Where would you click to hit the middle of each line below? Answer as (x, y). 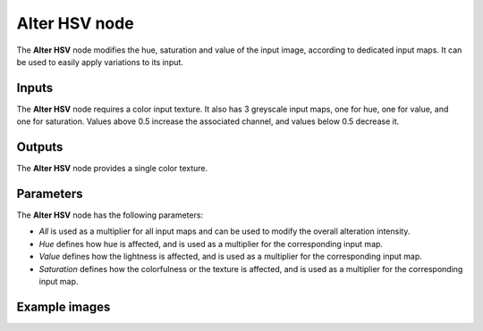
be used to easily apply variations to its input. (100, 62)
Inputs (35, 88)
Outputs (40, 147)
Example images (64, 306)
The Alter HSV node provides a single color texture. (112, 169)
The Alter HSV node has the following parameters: (110, 215)
